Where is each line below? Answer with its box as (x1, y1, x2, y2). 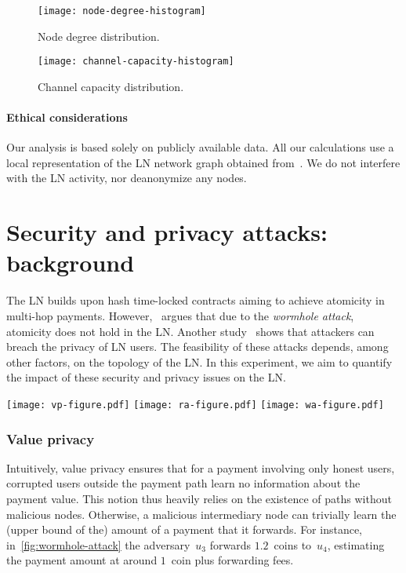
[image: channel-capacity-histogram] (38, 56, 234, 68)
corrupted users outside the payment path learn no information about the (6, 475, 361, 491)
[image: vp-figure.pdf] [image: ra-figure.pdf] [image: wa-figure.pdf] (6, 399, 384, 411)
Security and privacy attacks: (6, 216, 328, 248)
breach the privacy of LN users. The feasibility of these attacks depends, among (6, 338, 389, 355)
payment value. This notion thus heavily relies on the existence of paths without (6, 491, 392, 507)
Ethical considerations (6, 109, 128, 126)
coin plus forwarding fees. (171, 552, 294, 568)
